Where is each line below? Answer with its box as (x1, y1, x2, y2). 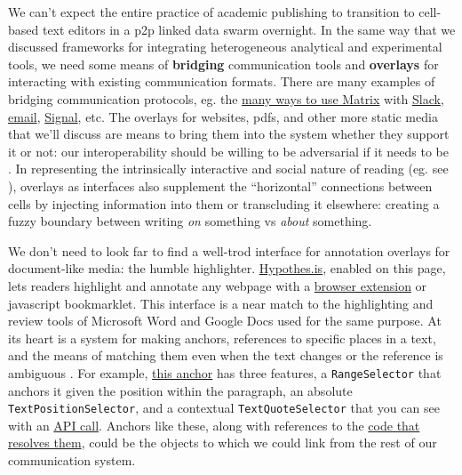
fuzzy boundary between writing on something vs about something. (8, 212, 372, 230)
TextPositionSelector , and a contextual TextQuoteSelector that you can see (8, 399, 440, 417)
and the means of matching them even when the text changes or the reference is (8, 346, 443, 365)
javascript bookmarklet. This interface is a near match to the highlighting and (8, 294, 434, 312)
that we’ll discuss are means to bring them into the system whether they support (8, 125, 450, 143)
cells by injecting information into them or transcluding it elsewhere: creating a (8, 194, 440, 213)
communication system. (8, 450, 136, 469)
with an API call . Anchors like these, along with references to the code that (8, 415, 420, 434)
